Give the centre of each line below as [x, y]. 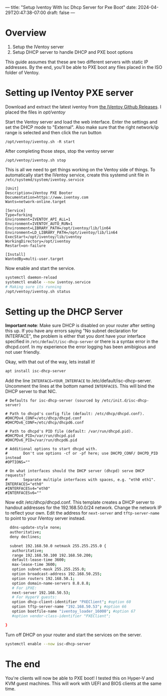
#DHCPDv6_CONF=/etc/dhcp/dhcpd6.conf [45, 423]
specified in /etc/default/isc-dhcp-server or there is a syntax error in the [82, 342]
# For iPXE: [24, 588]
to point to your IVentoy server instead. [45, 518]
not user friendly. [23, 352]
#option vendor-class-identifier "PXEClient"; [61, 616]
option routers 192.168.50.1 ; [43, 578]
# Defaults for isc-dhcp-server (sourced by [52, 401]
